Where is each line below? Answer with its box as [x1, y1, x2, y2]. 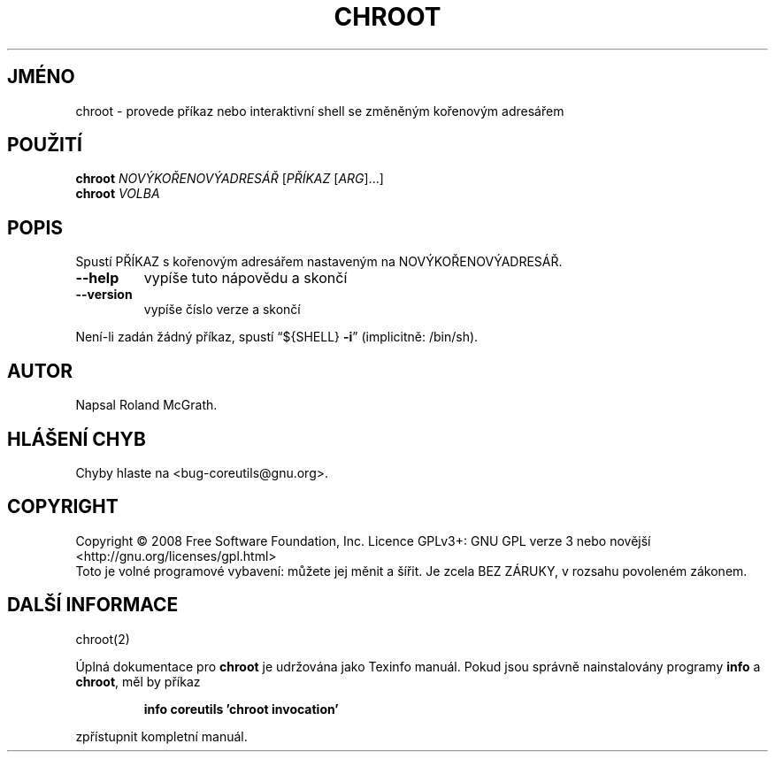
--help [75, 269, 119, 287]
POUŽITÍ [7, 134, 82, 157]
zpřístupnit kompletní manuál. [75, 728, 248, 744]
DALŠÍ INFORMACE [7, 594, 179, 617]
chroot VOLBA [75, 186, 160, 202]
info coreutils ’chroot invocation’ [143, 701, 339, 717]
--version [75, 287, 133, 303]
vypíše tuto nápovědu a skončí [143, 269, 348, 287]
